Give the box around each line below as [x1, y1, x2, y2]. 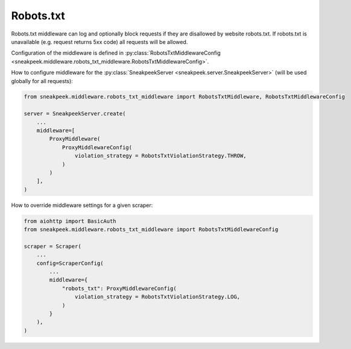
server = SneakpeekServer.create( [24, 110, 126, 117]
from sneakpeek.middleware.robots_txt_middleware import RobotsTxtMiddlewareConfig [24, 226, 279, 233]
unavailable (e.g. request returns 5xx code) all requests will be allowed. [11, 38, 188, 45]
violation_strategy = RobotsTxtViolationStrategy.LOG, [74, 294, 241, 300]
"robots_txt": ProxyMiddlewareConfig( [62, 285, 177, 292]
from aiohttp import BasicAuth [24, 217, 117, 224]
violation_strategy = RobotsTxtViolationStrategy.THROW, [74, 152, 247, 159]
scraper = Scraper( [24, 242, 81, 250]
